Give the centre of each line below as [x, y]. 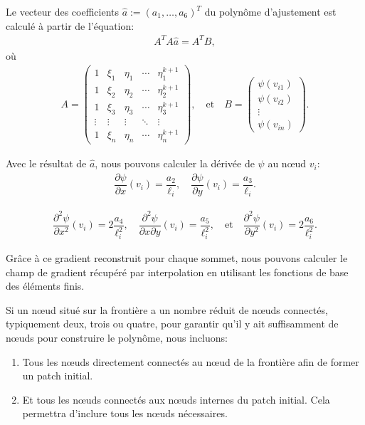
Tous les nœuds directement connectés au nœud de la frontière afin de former [191, 361]
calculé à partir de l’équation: [70, 25]
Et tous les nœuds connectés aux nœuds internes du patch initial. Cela [176, 399]
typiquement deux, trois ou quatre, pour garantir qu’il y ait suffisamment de [172, 324]
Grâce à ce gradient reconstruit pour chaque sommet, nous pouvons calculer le [177, 257]
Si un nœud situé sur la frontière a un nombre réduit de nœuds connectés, [167, 309]
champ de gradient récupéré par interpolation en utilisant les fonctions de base [177, 272]
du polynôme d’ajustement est [270, 11]
